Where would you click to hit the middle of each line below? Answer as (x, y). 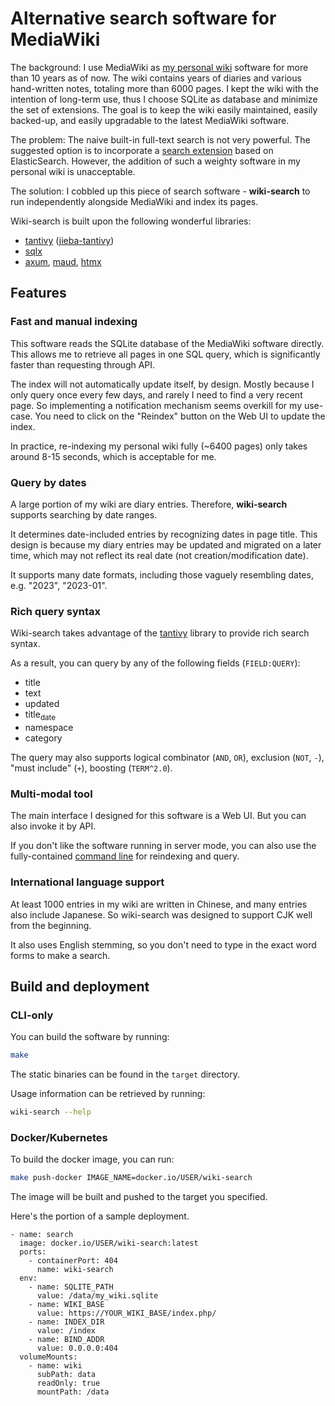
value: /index (66, 1331)
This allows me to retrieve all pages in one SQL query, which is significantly (165, 354)
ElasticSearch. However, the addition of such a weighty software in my (155, 161)
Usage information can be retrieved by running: (108, 1094)
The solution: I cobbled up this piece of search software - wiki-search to (160, 191)
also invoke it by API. (53, 826)
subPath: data (66, 1375)
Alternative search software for (143, 18)
